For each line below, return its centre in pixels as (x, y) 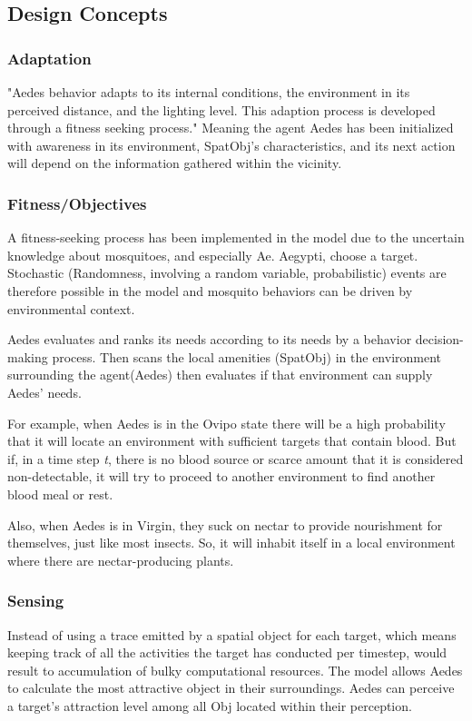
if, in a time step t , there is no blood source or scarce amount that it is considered (236, 458)
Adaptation (49, 58)
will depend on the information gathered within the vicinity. (175, 163)
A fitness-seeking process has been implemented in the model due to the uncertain (236, 237)
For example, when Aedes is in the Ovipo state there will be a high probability (226, 423)
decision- (439, 339)
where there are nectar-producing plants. (121, 560)
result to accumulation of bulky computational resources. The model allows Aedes (235, 670)
